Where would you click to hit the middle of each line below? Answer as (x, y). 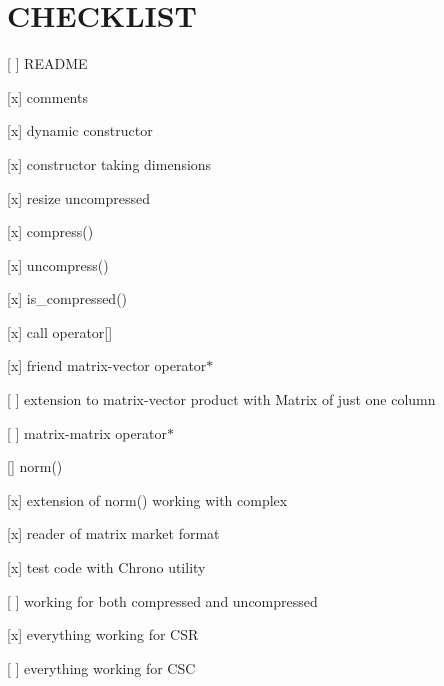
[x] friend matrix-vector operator (107, 365)
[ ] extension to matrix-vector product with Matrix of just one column (221, 399)
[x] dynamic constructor (80, 130)
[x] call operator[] (60, 331)
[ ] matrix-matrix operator (87, 432)
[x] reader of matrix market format (113, 533)
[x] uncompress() (58, 264)
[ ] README (47, 63)
